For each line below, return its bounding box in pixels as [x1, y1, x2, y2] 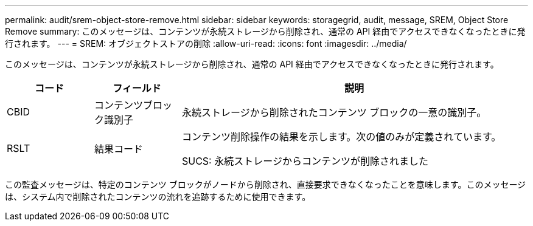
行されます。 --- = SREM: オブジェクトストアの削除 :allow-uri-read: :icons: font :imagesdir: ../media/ [5, 38, 407, 49]
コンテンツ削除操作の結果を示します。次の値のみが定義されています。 [181, 131, 501, 143]
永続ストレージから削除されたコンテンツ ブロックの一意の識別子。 [181, 106, 487, 118]
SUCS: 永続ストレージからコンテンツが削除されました [181, 155, 428, 167]
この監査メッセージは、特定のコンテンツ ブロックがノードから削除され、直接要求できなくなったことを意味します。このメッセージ [5, 179, 526, 190]
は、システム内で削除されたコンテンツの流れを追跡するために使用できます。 [5, 191, 311, 202]
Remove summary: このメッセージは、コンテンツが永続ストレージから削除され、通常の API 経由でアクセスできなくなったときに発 [5, 26, 526, 36]
